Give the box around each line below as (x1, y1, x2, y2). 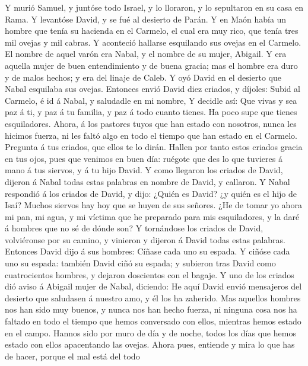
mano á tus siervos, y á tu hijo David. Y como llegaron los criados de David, (5, 164, 283, 176)
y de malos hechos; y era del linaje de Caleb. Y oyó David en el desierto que (5, 71, 281, 83)
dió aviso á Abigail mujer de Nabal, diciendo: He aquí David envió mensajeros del (5, 280, 302, 292)
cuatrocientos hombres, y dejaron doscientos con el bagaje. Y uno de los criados (5, 268, 294, 281)
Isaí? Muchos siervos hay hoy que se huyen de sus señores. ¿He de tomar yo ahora (5, 199, 302, 211)
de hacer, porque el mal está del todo (5, 349, 140, 362)
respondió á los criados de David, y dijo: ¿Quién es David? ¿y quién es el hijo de (5, 187, 297, 199)
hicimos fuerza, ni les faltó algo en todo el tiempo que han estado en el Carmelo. (5, 129, 297, 141)
